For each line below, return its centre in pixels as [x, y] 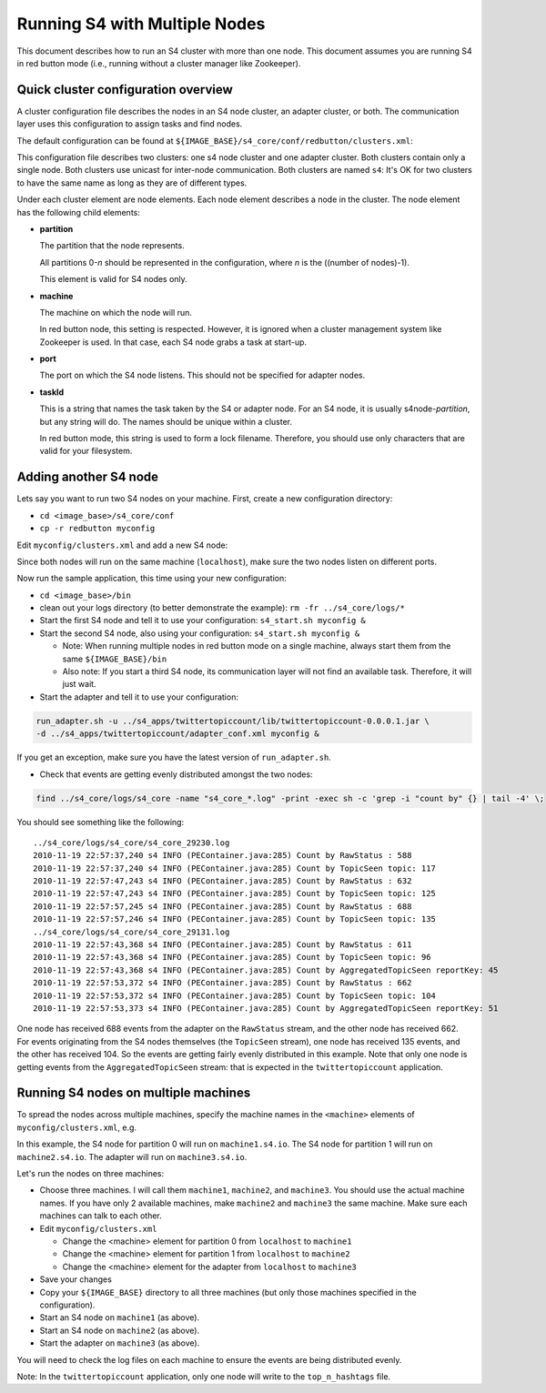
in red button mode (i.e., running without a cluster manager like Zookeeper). [159, 63]
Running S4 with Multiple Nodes [141, 24]
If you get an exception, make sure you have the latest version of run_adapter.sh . [174, 757]
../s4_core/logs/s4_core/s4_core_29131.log [131, 932]
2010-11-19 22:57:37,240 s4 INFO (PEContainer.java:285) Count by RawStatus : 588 [222, 856]
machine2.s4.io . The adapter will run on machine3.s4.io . [132, 1156]
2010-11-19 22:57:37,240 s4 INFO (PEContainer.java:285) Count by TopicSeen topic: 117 [235, 868]
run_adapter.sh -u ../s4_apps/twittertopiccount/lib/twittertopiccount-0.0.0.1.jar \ [233, 721]
